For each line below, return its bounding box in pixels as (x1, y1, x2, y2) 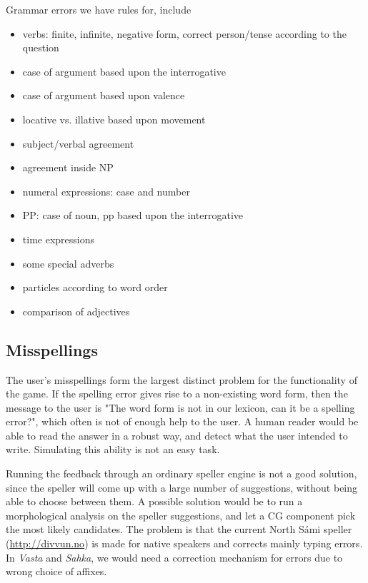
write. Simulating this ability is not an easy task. (6, 442, 220, 457)
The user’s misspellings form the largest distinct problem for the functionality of (6, 372, 357, 387)
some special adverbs (22, 255, 114, 270)
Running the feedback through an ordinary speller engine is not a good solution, (6, 466, 357, 481)
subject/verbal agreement (22, 136, 134, 151)
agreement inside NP (22, 160, 114, 175)
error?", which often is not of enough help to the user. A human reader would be (6, 414, 359, 429)
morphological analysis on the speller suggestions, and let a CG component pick (6, 507, 356, 522)
